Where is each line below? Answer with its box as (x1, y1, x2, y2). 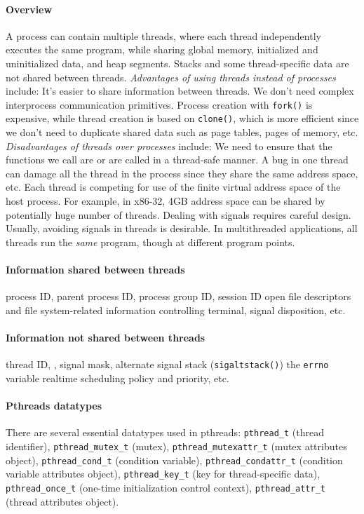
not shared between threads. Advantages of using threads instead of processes (6, 69, 336, 84)
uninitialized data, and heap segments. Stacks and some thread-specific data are (6, 55, 349, 70)
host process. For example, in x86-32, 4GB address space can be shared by (6, 194, 325, 208)
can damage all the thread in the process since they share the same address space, (6, 165, 358, 180)
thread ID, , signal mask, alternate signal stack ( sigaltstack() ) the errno (6, 357, 329, 372)
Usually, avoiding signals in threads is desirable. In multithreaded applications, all (6, 221, 358, 236)
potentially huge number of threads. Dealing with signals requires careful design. (6, 207, 351, 222)
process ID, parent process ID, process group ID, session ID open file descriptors (6, 289, 351, 304)
